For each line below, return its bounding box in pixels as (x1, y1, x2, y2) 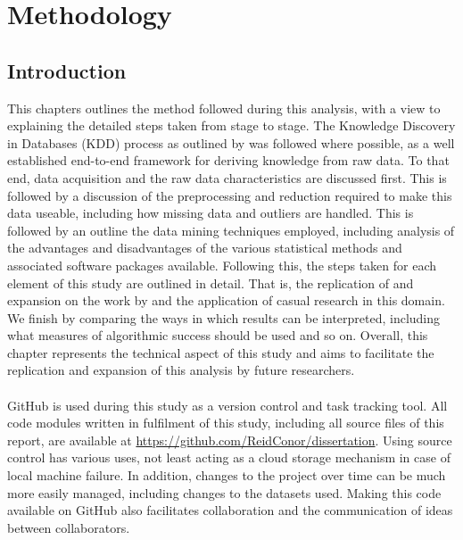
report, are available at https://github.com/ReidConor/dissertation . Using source (7, 430, 452, 449)
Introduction (7, 56, 127, 84)
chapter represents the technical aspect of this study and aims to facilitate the (7, 343, 434, 361)
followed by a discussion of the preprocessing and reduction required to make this (7, 186, 452, 204)
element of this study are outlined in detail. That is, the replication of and (7, 273, 414, 292)
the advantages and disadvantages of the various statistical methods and (7, 238, 402, 257)
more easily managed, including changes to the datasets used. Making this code (7, 483, 442, 502)
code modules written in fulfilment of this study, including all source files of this (7, 413, 444, 432)
